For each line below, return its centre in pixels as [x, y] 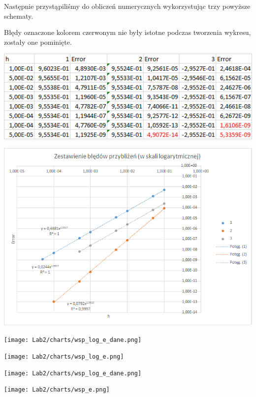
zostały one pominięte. [38, 42]
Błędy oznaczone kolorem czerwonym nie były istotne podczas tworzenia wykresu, [128, 32]
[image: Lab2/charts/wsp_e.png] [57, 390]
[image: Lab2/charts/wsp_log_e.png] [64, 356]
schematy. [19, 15]
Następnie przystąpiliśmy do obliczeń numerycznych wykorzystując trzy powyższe [127, 6]
